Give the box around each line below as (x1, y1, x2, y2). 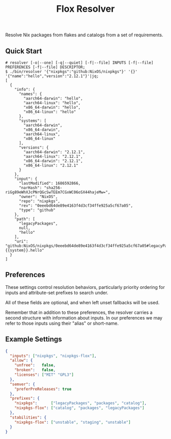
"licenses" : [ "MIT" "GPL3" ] (14, 372, 74, 377)
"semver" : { (10, 381, 36, 387)
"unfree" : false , (14, 363, 56, 368)
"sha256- (44, 185, 63, 190)
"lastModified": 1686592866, (18, 181, 81, 186)
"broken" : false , (14, 368, 56, 373)
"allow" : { (10, 358, 33, 363)
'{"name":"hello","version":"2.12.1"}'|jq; (5, 74, 99, 79)
